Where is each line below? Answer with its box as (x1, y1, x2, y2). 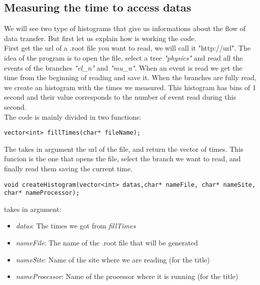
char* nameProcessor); (4, 189, 80, 197)
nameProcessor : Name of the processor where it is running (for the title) (16, 271, 238, 281)
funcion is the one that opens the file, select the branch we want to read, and (4, 153, 241, 164)
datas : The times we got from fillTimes (16, 220, 136, 231)
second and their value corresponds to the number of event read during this (4, 92, 236, 102)
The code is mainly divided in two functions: (4, 111, 142, 122)
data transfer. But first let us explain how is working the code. (4, 33, 196, 43)
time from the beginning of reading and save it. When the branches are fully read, (4, 72, 256, 83)
